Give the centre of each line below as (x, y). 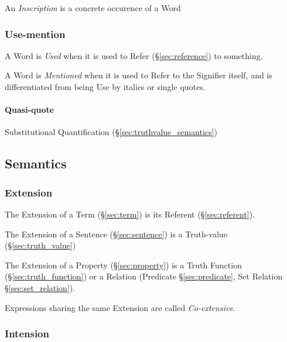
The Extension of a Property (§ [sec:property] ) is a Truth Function (123, 265)
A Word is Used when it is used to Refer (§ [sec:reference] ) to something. (134, 55)
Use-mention (35, 34)
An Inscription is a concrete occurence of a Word (93, 8)
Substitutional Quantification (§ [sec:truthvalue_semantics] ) (111, 132)
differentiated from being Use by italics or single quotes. (105, 87)
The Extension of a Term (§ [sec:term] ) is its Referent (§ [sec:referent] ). (130, 214)
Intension (27, 334)
